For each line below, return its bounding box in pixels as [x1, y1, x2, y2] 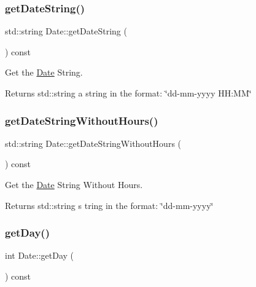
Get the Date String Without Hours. [5, 178, 143, 191]
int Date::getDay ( [5, 249, 74, 262]
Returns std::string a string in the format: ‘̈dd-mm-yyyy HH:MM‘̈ [5, 87, 252, 99]
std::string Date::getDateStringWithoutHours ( [5, 136, 182, 149]
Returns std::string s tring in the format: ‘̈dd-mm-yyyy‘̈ [5, 199, 214, 211]
